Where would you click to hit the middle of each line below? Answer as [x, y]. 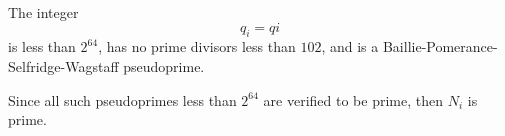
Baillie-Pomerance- [440, 46]
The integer [43, 12]
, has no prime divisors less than [197, 46]
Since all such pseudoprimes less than [122, 99]
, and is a [350, 46]
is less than [42, 46]
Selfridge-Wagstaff [63, 65]
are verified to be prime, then [353, 99]
